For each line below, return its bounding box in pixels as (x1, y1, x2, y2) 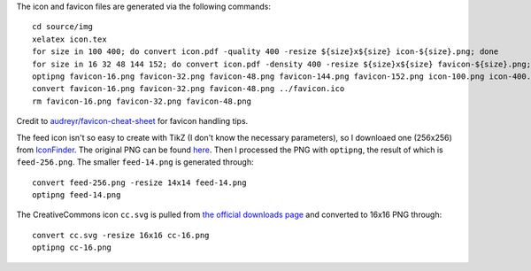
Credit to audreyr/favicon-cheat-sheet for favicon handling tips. (16, 116, 249, 127)
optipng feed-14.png (32, 190, 121, 200)
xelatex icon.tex (32, 34, 107, 44)
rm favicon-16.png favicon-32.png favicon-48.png (32, 96, 252, 106)
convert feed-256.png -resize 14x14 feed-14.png (32, 177, 247, 188)
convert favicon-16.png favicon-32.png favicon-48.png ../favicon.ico (32, 84, 345, 94)
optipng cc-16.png (32, 243, 112, 252)
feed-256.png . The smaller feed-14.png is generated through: (16, 157, 254, 167)
